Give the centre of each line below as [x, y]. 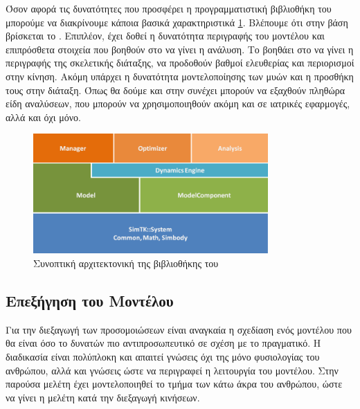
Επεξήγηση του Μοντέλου [90, 300]
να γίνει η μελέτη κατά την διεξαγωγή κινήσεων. [103, 397]
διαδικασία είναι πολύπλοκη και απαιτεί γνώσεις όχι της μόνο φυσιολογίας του [163, 356]
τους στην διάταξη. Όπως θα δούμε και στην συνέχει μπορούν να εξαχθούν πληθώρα [175, 90]
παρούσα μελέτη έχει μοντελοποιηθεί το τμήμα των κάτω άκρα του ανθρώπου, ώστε [174, 384]
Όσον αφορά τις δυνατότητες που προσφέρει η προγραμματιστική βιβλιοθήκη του [169, 8]
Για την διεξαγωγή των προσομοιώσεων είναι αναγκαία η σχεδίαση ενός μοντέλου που [179, 329]
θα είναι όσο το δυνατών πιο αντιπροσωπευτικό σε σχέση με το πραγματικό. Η [163, 343]
